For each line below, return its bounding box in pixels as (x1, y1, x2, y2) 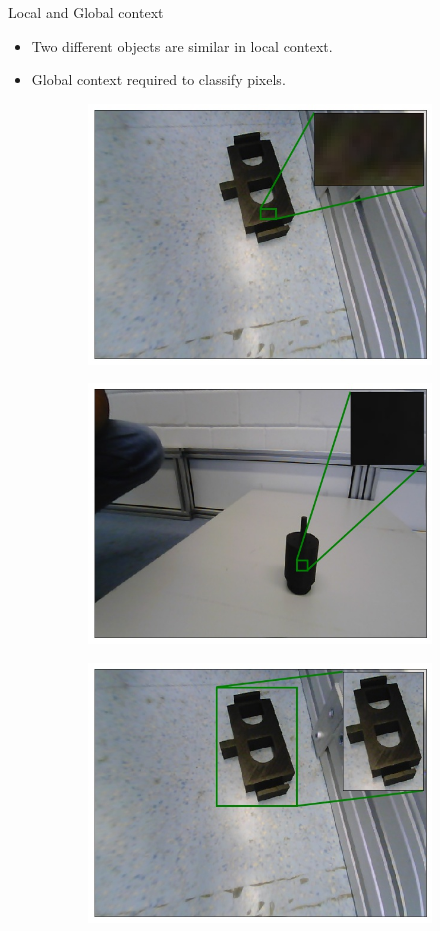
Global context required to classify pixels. (31, 69, 286, 90)
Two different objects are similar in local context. (31, 35, 333, 56)
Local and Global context (8, 2, 164, 22)
